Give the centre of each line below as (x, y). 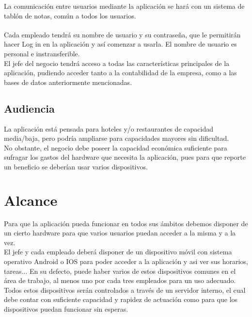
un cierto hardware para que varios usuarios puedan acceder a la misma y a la (120, 233)
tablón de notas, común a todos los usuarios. (70, 15)
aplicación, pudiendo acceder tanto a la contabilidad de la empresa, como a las (120, 73)
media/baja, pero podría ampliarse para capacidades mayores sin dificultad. (117, 138)
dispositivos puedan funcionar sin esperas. (66, 309)
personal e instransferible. (42, 53)
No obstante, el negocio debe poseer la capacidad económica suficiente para (116, 147)
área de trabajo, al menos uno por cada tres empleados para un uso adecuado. (120, 280)
